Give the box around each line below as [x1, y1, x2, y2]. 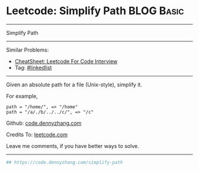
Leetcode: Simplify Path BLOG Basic [6, 4, 184, 18]
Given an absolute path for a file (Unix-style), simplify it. [6, 81, 142, 88]
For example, [6, 92, 38, 99]
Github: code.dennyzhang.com [6, 120, 82, 127]
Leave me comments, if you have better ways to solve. [6, 142, 139, 149]
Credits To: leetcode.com [6, 131, 68, 138]
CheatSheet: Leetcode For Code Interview [14, 57, 118, 64]
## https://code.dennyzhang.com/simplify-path [6, 159, 123, 165]
